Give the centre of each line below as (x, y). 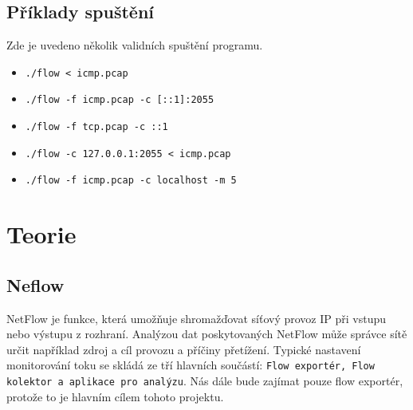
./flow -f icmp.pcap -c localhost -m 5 (131, 181)
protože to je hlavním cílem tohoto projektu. (115, 396)
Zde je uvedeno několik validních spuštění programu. (135, 45)
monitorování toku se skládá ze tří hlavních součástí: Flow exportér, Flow (191, 365)
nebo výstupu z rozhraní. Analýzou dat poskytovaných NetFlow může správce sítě (207, 334)
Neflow (35, 284)
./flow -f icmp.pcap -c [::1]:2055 (120, 100)
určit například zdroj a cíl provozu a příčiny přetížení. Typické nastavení (184, 349)
